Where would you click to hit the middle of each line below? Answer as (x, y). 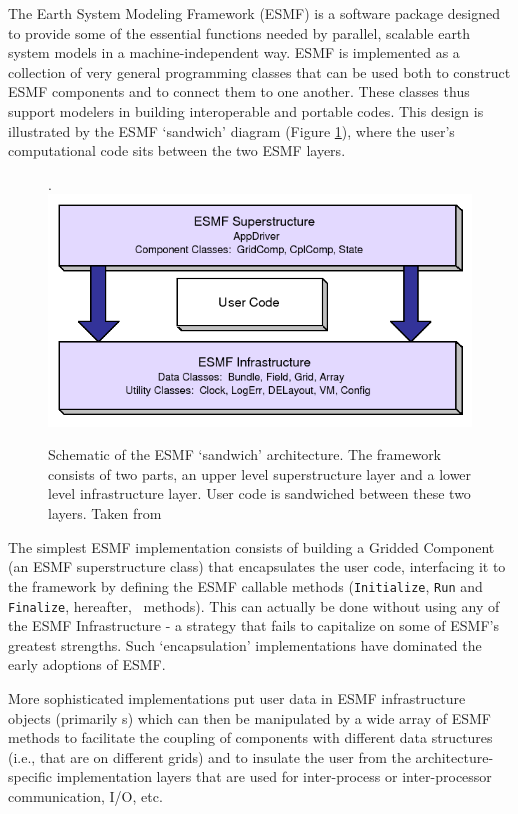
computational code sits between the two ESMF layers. (177, 150)
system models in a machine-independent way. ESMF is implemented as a (234, 52)
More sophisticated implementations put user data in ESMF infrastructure (237, 697)
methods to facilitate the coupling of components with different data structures (250, 737)
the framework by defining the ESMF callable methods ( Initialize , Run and (245, 585)
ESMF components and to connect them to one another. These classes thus (239, 91)
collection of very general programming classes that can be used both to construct (259, 71)
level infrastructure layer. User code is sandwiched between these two (259, 493)
